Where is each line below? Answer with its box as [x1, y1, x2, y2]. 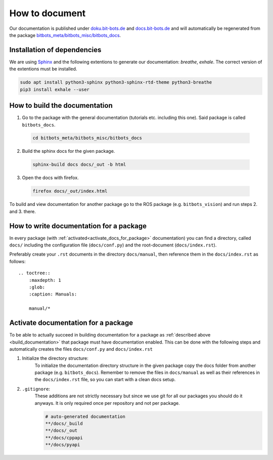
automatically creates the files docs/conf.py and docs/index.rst [9, 346, 153, 352]
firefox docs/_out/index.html [32, 188, 108, 194]
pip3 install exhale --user [20, 87, 89, 92]
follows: [9, 258, 26, 264]
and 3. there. [9, 208, 36, 215]
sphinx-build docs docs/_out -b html [32, 162, 126, 168]
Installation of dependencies [9, 46, 102, 54]
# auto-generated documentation [45, 413, 126, 420]
